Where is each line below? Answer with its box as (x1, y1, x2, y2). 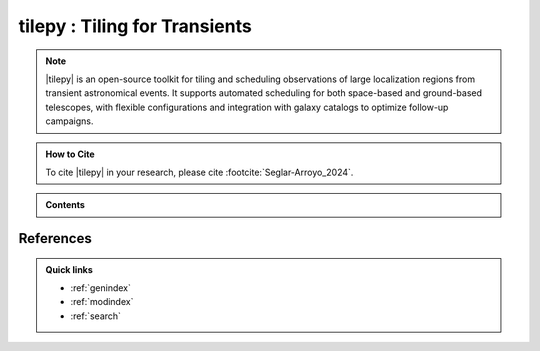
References (18, 230, 92, 247)
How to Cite (45, 148, 95, 160)
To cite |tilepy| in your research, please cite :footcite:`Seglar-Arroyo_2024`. (45, 166, 354, 178)
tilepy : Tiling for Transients (18, 15, 252, 37)
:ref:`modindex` (70, 296, 134, 308)
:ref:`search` (70, 310, 122, 322)
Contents (45, 199, 85, 211)
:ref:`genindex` (70, 282, 132, 294)
